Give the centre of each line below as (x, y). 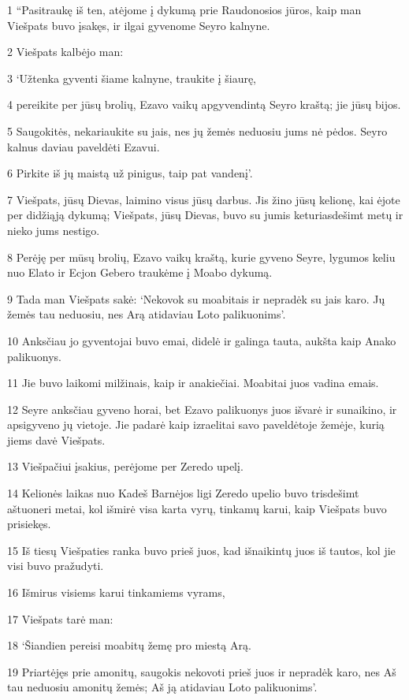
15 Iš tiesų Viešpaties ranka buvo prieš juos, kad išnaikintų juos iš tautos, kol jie (201, 550)
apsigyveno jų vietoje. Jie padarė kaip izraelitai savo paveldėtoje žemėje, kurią (196, 424)
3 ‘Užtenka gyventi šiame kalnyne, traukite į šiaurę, (132, 78)
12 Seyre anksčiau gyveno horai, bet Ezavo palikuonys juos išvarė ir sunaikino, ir (202, 409)
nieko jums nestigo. (54, 230)
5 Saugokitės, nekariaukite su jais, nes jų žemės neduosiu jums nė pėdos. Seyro (197, 130)
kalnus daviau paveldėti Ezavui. (84, 146)
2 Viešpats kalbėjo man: (65, 52)
